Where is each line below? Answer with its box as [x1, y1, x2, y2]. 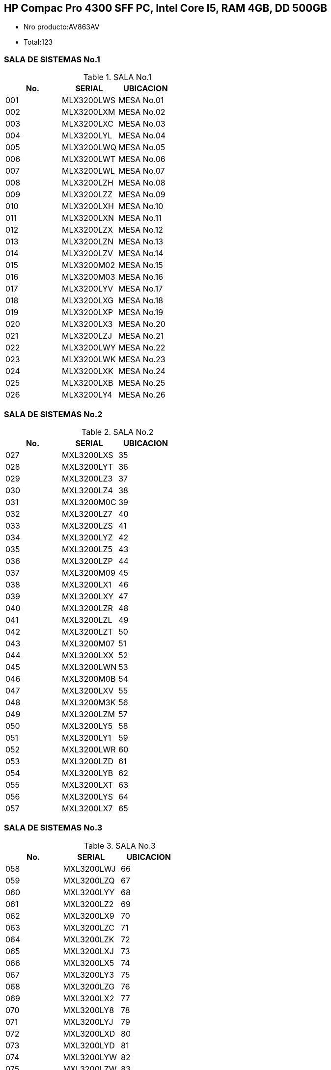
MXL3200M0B [62, 673, 116, 684]
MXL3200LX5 [63, 958, 114, 968]
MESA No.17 [118, 284, 163, 294]
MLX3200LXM [61, 107, 115, 117]
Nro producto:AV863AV [24, 23, 100, 31]
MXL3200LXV [62, 685, 114, 695]
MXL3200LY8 [63, 1005, 114, 1015]
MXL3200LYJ [63, 1016, 113, 1027]
